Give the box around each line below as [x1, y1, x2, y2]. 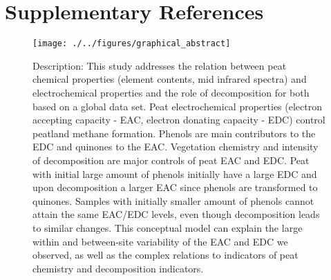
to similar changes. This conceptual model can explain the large [32, 220, 303, 234]
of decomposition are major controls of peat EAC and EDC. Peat [32, 152, 310, 167]
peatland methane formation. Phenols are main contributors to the [32, 126, 316, 140]
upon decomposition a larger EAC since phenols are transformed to [32, 180, 318, 194]
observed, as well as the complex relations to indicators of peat [32, 248, 299, 262]
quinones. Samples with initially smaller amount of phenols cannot [32, 193, 314, 208]
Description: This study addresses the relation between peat [32, 58, 287, 72]
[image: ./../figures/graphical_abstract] [32, 39, 231, 49]
